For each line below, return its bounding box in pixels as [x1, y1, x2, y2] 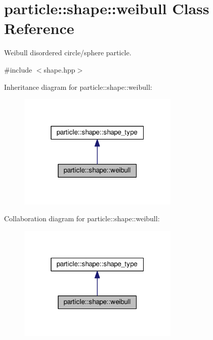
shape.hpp [44, 64, 75, 75]
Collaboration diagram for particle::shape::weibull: [4, 213, 160, 224]
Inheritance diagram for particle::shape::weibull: [4, 81, 152, 92]
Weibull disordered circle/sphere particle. [4, 47, 132, 58]
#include [4, 64, 32, 75]
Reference [4, 18, 74, 39]
